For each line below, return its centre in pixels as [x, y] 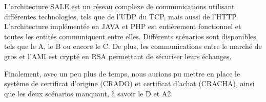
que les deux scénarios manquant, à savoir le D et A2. [89, 93]
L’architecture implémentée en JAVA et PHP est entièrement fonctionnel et [123, 26]
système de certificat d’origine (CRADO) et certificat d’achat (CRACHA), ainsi [129, 83]
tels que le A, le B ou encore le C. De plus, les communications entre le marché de [133, 46]
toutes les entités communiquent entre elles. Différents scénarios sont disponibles [130, 36]
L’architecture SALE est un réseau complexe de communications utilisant [119, 6]
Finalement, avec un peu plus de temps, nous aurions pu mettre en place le [122, 73]
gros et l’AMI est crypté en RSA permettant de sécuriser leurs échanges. [118, 56]
